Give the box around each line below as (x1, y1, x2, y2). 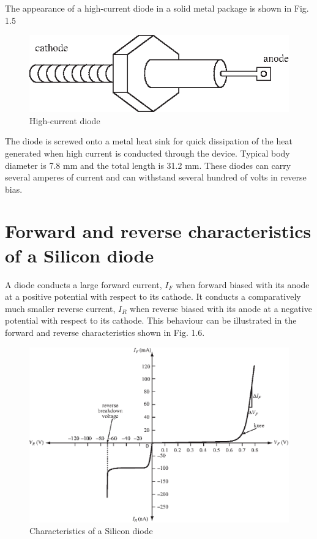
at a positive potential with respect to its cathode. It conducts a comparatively (5, 290, 301, 303)
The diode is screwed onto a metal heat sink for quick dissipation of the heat (5, 135, 293, 147)
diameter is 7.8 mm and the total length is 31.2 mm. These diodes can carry (5, 158, 291, 171)
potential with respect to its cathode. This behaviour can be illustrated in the (5, 314, 297, 327)
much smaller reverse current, (5, 302, 116, 314)
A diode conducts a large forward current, (5, 278, 162, 291)
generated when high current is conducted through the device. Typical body (5, 146, 290, 159)
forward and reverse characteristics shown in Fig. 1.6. (5, 325, 205, 338)
